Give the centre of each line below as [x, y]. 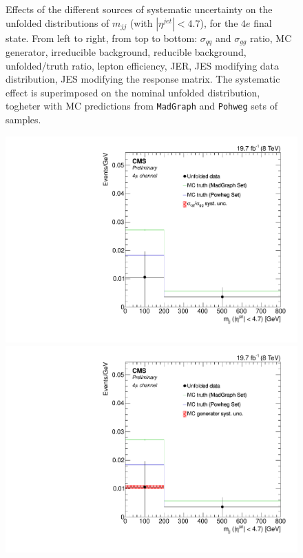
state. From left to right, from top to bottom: [102, 38]
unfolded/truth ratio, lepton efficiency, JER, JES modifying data [143, 65]
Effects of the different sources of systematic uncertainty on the [139, 9]
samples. [23, 120]
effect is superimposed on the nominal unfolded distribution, [133, 92]
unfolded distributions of [58, 22]
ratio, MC [271, 38]
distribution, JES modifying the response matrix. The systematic [143, 79]
